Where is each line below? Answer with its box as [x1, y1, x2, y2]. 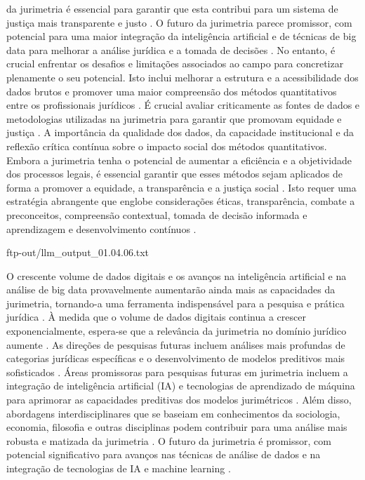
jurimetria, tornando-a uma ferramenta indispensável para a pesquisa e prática [6, 295, 345, 310]
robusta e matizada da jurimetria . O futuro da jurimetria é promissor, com [6, 433, 331, 448]
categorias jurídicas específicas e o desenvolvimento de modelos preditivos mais [6, 351, 345, 366]
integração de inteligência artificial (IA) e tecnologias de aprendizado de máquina [6, 378, 355, 393]
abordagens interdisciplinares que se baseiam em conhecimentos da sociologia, [6, 406, 340, 420]
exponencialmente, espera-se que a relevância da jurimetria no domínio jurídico [6, 324, 347, 338]
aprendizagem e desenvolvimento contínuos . [6, 221, 197, 236]
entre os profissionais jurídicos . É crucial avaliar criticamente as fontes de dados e [6, 98, 360, 112]
